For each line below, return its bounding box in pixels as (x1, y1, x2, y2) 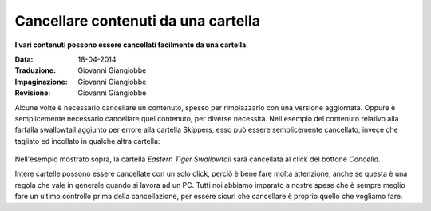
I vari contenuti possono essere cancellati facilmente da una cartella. (14, 40, 249, 50)
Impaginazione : (14, 77, 68, 86)
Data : (14, 54, 34, 64)
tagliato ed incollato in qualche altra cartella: (14, 136, 160, 145)
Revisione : (14, 88, 51, 98)
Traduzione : (14, 66, 56, 75)
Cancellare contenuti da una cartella (14, 12, 261, 30)
